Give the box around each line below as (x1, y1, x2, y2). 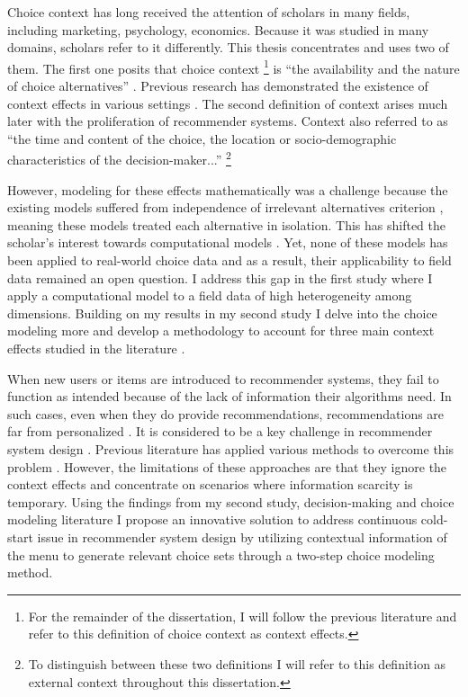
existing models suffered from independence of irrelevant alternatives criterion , (7, 198, 444, 217)
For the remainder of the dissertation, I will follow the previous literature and (28, 606, 457, 625)
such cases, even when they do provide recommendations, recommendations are (7, 404, 445, 423)
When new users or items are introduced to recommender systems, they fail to (7, 369, 439, 388)
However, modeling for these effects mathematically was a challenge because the (7, 180, 448, 199)
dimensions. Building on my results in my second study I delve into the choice (7, 303, 437, 322)
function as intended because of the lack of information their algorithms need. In (7, 387, 452, 406)
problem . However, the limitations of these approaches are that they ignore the (7, 457, 447, 476)
